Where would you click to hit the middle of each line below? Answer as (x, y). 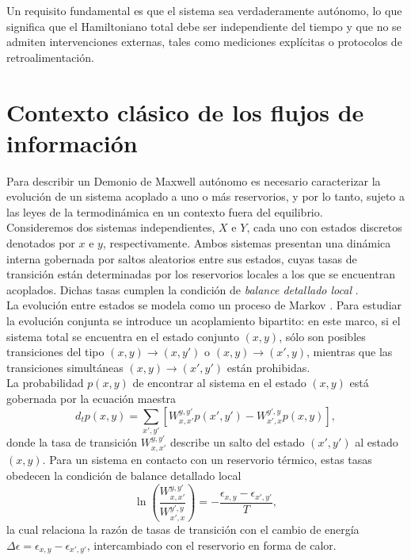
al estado (377, 441)
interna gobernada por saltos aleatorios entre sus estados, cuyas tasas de (182, 258)
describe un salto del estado (238, 441)
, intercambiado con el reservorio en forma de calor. (211, 545)
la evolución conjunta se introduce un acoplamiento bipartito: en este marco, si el (204, 321)
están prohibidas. (268, 367)
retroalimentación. (50, 57)
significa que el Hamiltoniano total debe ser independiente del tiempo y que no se (204, 26)
